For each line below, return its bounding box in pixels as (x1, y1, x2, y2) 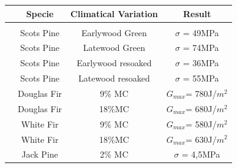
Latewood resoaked (78, 72, 150, 85)
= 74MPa (182, 41, 219, 54)
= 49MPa (182, 26, 219, 39)
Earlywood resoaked (77, 56, 152, 69)
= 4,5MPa (181, 148, 220, 161)
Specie (26, 7, 54, 20)
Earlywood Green (81, 26, 147, 39)
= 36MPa (182, 56, 219, 69)
